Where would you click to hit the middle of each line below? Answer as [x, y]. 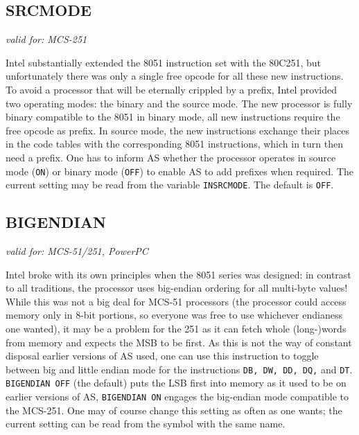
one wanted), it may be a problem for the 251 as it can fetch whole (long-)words [176, 329]
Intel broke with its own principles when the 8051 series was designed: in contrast [178, 274]
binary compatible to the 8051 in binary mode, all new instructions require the [173, 117]
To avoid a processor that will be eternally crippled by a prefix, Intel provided [171, 89]
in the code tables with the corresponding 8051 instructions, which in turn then [175, 144]
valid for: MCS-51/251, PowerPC [77, 251]
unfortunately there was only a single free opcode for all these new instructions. [175, 76]
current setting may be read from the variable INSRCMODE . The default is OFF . [170, 185]
